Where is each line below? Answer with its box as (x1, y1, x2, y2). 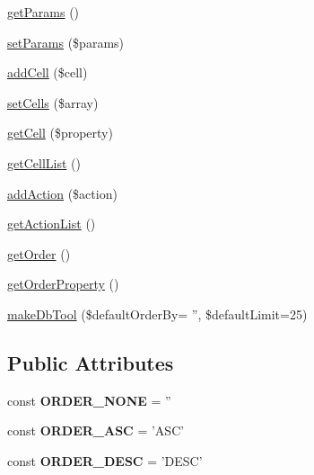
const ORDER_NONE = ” (7, 390, 171, 409)
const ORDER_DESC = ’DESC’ (7, 451, 203, 470)
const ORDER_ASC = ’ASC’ (7, 421, 185, 440)
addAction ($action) (7, 184, 118, 202)
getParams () (7, 3, 80, 21)
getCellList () (7, 153, 81, 172)
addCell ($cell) (7, 63, 88, 82)
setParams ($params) (7, 32, 125, 51)
